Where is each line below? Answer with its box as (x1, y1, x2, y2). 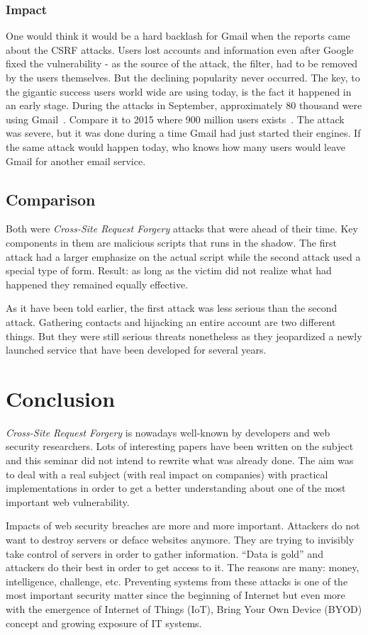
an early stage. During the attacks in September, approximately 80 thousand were (6, 98, 362, 113)
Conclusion (6, 383, 116, 412)
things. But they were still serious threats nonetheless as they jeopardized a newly (6, 328, 362, 343)
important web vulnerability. (6, 494, 130, 509)
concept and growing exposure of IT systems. (6, 615, 202, 630)
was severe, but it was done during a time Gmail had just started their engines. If (6, 125, 361, 140)
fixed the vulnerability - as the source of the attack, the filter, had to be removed (6, 56, 358, 71)
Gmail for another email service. (6, 153, 146, 168)
